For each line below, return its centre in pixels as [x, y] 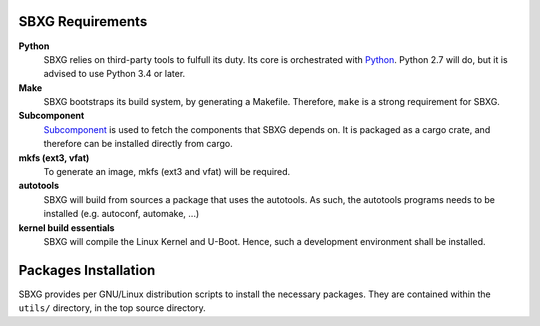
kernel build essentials [66, 227]
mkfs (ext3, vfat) [54, 157]
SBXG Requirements [83, 21]
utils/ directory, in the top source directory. [112, 308]
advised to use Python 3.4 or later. [114, 74]
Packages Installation [87, 270]
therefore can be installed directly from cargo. [138, 144]
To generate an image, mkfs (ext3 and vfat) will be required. [167, 172]
